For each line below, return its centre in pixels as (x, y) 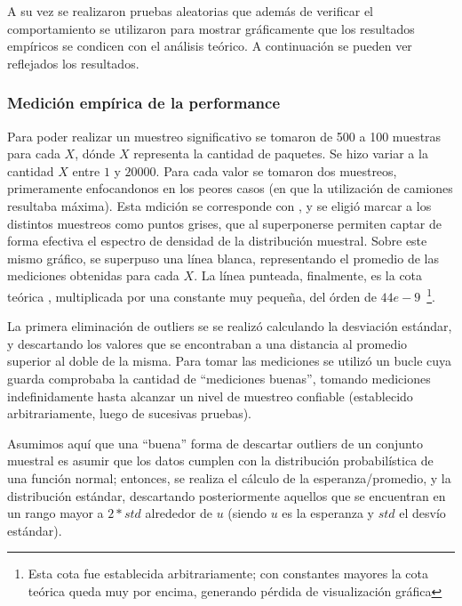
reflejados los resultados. (73, 63)
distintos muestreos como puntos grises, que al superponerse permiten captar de (224, 223)
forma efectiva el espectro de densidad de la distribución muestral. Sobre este (217, 241)
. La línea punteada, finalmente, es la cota (308, 275)
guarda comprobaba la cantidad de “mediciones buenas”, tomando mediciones (219, 378)
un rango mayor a (56, 513)
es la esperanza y (328, 513)
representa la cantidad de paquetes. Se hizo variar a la (281, 154)
